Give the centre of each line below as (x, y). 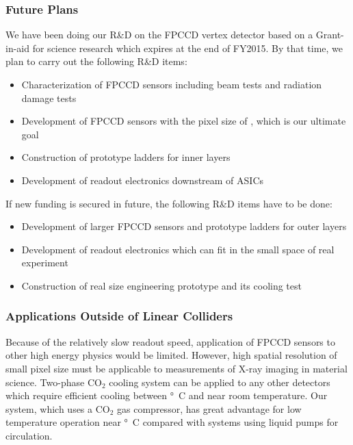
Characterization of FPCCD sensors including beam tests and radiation (172, 84)
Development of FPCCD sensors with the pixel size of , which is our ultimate (184, 121)
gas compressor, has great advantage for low (209, 408)
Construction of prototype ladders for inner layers (126, 157)
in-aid (18, 48)
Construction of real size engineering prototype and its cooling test (161, 285)
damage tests (49, 98)
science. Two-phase (45, 382)
